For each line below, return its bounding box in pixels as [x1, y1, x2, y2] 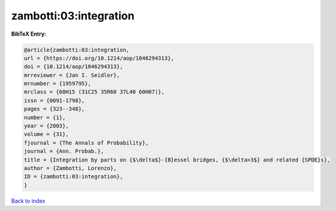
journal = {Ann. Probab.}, [24, 148, 104, 155]
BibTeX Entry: [11, 30, 47, 37]
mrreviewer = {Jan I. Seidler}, [24, 71, 120, 79]
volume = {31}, [24, 131, 69, 138]
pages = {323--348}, [24, 106, 85, 112]
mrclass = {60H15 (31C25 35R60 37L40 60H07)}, [24, 88, 165, 96]
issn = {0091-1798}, [24, 97, 85, 104]
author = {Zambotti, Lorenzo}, [24, 165, 117, 172]
